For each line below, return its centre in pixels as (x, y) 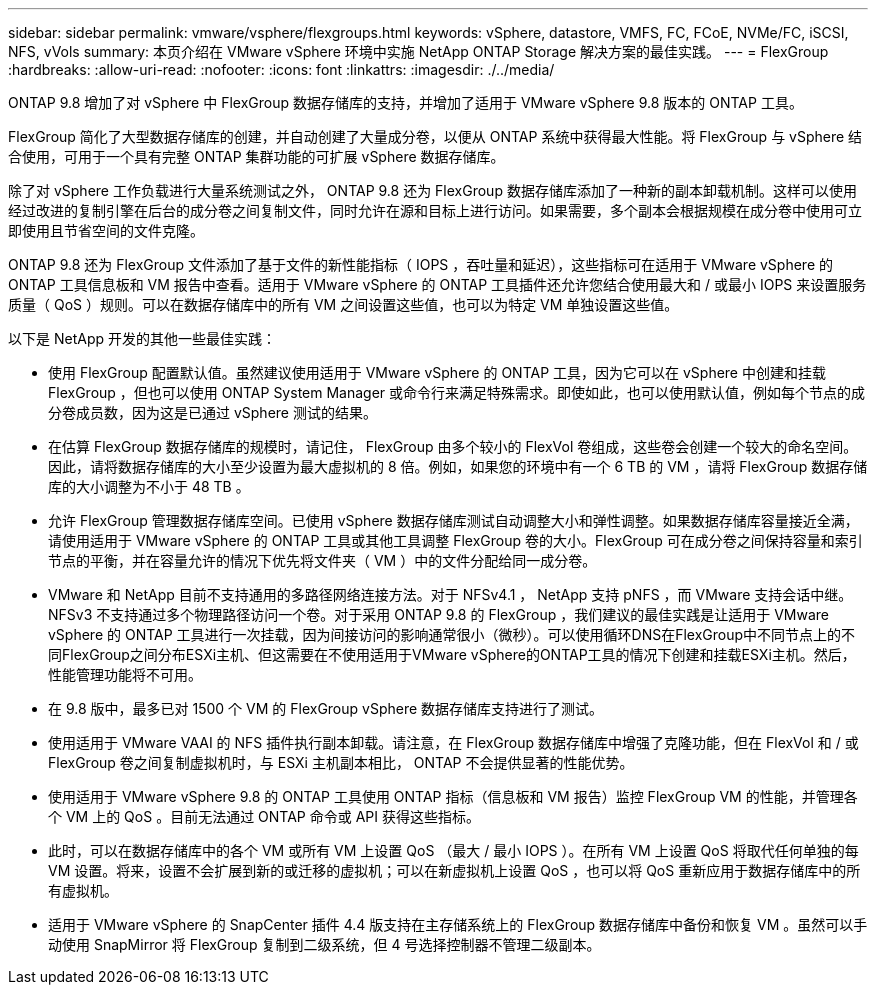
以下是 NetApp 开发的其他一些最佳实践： (142, 338)
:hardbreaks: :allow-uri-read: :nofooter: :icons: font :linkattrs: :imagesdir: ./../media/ (281, 69)
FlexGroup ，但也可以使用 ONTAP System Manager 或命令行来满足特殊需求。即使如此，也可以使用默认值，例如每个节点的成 (457, 392)
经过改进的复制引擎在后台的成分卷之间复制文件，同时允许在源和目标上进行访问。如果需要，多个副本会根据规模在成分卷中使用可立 (435, 210)
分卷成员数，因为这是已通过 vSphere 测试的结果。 (212, 412)
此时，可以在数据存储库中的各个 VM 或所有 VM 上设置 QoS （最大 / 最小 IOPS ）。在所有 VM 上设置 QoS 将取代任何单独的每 (453, 850)
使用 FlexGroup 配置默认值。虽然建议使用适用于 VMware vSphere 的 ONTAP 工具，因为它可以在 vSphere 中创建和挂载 (437, 372)
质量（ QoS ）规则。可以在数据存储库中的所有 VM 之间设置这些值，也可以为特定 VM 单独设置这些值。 (343, 304)
